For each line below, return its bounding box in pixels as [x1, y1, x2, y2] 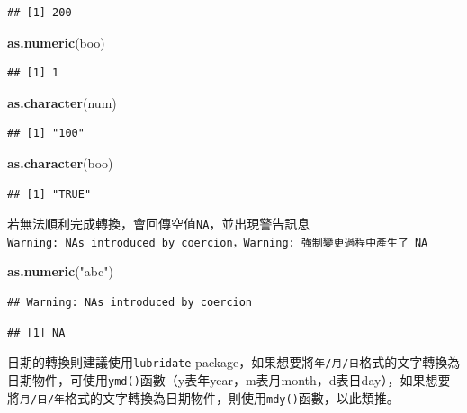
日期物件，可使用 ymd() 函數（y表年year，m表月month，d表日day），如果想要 [7, 370, 451, 389]
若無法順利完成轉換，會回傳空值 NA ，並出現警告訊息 [7, 214, 310, 233]
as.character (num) [7, 93, 117, 112]
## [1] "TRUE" [7, 187, 92, 201]
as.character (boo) [7, 153, 113, 172]
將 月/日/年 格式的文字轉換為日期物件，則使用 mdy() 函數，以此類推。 [7, 388, 400, 407]
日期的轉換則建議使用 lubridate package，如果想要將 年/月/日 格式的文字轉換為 [7, 353, 461, 372]
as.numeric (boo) [7, 32, 105, 51]
